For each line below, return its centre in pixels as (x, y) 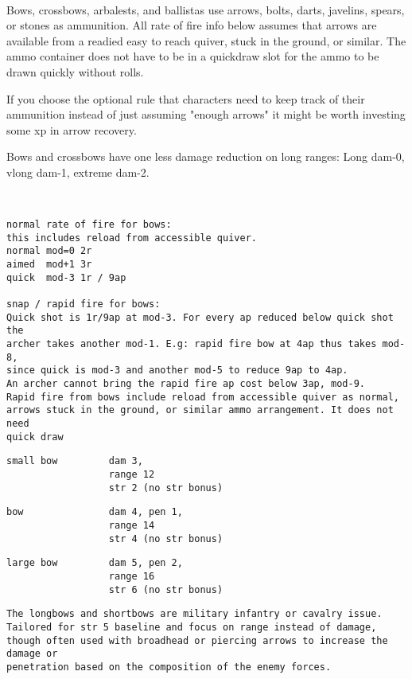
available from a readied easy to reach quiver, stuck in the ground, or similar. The (206, 40)
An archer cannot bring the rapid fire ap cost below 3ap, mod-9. (186, 384)
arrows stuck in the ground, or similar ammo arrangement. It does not (200, 410)
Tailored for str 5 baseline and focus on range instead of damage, (192, 627)
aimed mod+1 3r (49, 265)
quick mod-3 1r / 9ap (66, 277)
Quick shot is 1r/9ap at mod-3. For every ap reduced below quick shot (200, 317)
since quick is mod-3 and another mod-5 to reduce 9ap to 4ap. (177, 371)
